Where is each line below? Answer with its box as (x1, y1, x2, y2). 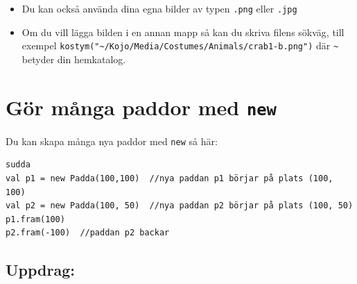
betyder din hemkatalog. (21, 51, 126, 66)
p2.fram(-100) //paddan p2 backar (6, 228, 170, 238)
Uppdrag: (6, 259, 75, 281)
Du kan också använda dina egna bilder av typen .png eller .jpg (21, 1, 297, 15)
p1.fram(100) (6, 214, 65, 224)
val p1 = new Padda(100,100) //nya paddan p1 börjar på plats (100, (6, 174, 333, 183)
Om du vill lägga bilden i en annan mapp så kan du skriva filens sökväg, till (21, 24, 345, 39)
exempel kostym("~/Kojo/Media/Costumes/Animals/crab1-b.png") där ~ (21, 38, 339, 53)
